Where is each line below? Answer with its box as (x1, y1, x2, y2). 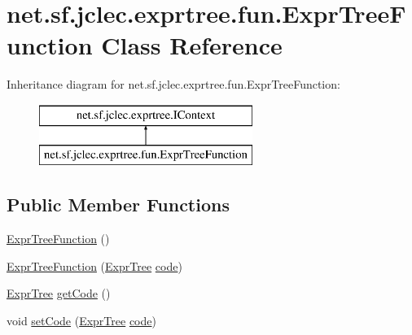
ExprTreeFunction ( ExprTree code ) (7, 257, 182, 274)
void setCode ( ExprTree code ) (7, 312, 156, 329)
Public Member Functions (7, 192, 230, 217)
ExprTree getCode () (7, 285, 111, 302)
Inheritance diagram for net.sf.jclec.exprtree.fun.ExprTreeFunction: (7, 76, 340, 93)
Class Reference (101, 28, 283, 62)
